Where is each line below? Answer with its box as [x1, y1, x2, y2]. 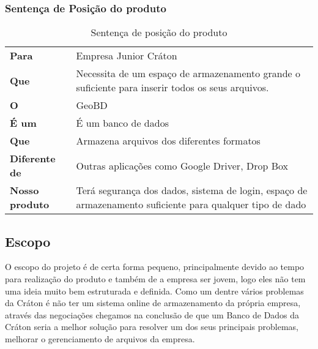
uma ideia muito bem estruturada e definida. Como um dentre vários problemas [5, 284, 304, 297]
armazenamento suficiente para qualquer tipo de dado [76, 197, 306, 212]
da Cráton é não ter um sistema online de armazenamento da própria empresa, [5, 296, 301, 309]
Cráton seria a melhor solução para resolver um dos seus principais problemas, [5, 320, 299, 333]
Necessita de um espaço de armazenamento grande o [76, 66, 301, 81]
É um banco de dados [76, 116, 169, 130]
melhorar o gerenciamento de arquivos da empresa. [5, 332, 195, 345]
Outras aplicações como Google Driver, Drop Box [76, 158, 288, 173]
